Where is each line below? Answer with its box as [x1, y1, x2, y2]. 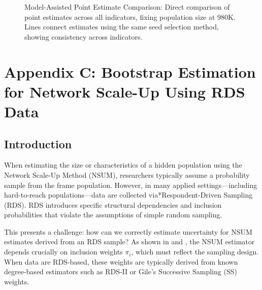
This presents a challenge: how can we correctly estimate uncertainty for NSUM [4, 226, 252, 237]
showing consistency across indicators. [24, 31, 143, 42]
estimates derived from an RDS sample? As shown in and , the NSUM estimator [4, 236, 255, 247]
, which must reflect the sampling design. [131, 246, 259, 257]
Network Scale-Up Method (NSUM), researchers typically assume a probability [4, 169, 250, 180]
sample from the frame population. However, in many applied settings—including [4, 179, 257, 190]
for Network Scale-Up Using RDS [4, 81, 245, 102]
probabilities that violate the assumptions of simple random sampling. [4, 209, 222, 220]
